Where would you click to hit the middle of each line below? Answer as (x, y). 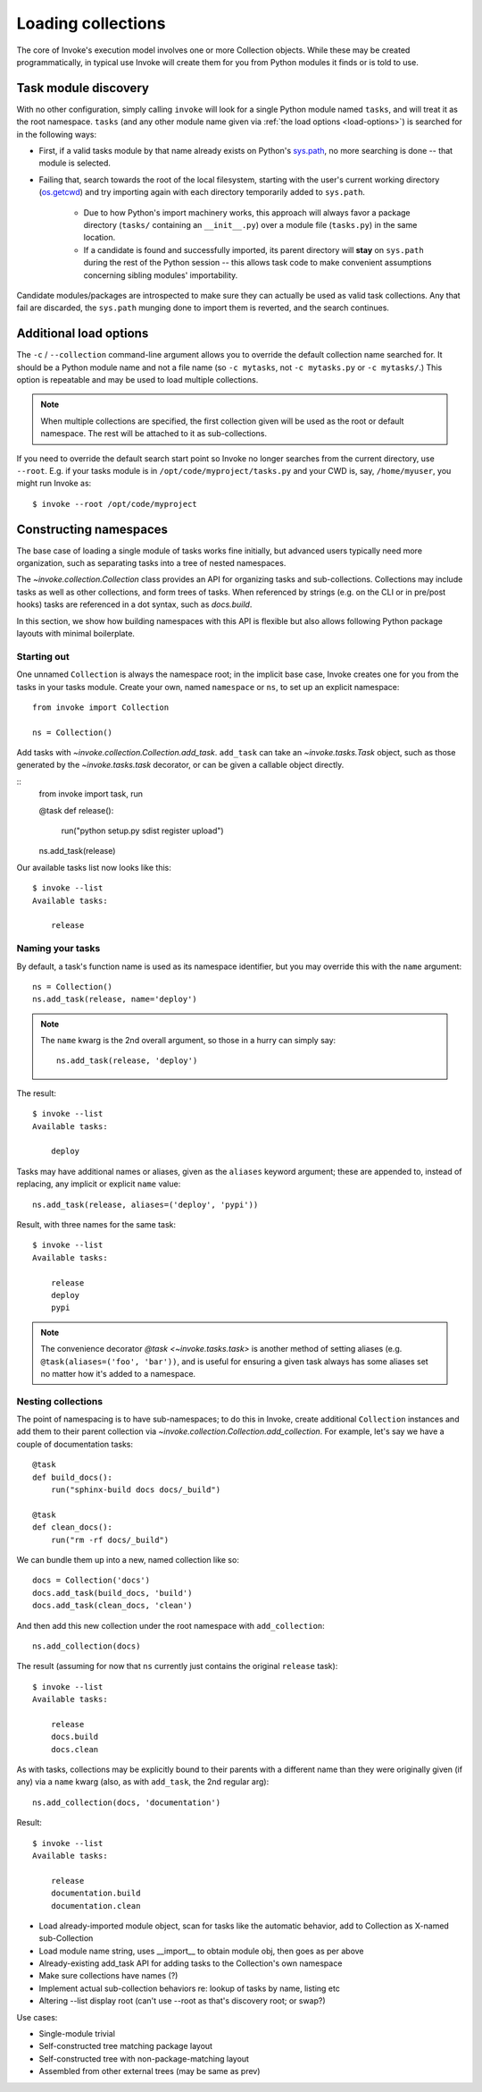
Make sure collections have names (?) (108, 1976)
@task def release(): (76, 810)
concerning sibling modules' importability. (161, 275)
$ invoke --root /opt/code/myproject (115, 504)
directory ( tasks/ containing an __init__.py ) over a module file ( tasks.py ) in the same (250, 224)
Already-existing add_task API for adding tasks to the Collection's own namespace (191, 1963)
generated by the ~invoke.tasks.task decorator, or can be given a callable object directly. (180, 765)
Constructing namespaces (92, 529)
